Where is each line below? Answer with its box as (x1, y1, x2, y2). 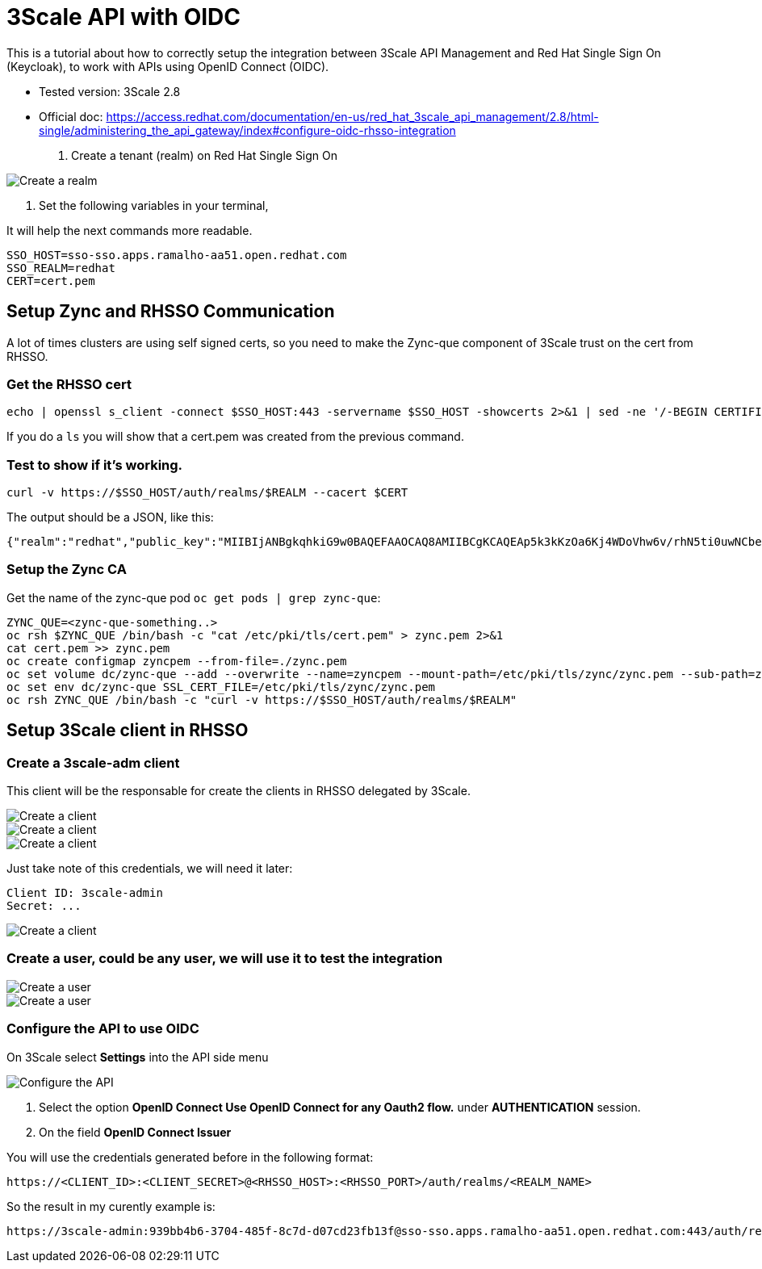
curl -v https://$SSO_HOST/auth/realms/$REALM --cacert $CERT (6, 486, 408, 500)
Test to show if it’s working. (6, 456, 183, 473)
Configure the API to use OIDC (6, 1020, 199, 1037)
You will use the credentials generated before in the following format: (6, 1150, 374, 1164)
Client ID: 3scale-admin (6, 886, 163, 900)
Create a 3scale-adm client (6, 754, 180, 771)
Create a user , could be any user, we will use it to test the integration (6, 950, 443, 967)
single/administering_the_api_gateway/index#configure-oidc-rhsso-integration (39, 123, 456, 137)
